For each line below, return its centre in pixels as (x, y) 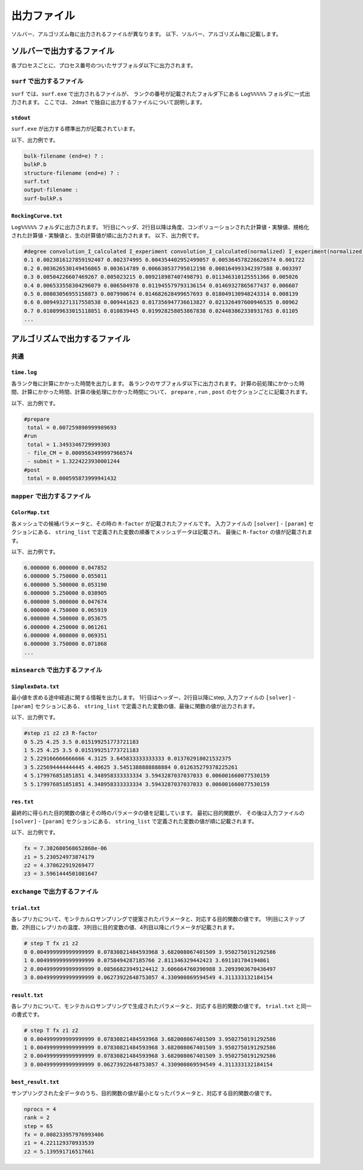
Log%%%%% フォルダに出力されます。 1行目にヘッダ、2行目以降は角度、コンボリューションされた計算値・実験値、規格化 (160, 227)
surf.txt (37, 181)
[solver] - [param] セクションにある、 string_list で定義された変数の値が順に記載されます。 (134, 821)
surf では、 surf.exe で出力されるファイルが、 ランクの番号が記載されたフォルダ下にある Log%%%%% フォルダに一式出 (161, 93)
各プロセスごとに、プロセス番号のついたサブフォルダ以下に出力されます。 (104, 65)
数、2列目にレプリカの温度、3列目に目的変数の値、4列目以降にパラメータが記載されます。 (125, 928)
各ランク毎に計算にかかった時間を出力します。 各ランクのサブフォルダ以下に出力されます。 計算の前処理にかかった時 (158, 383)
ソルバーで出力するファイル (63, 51)
